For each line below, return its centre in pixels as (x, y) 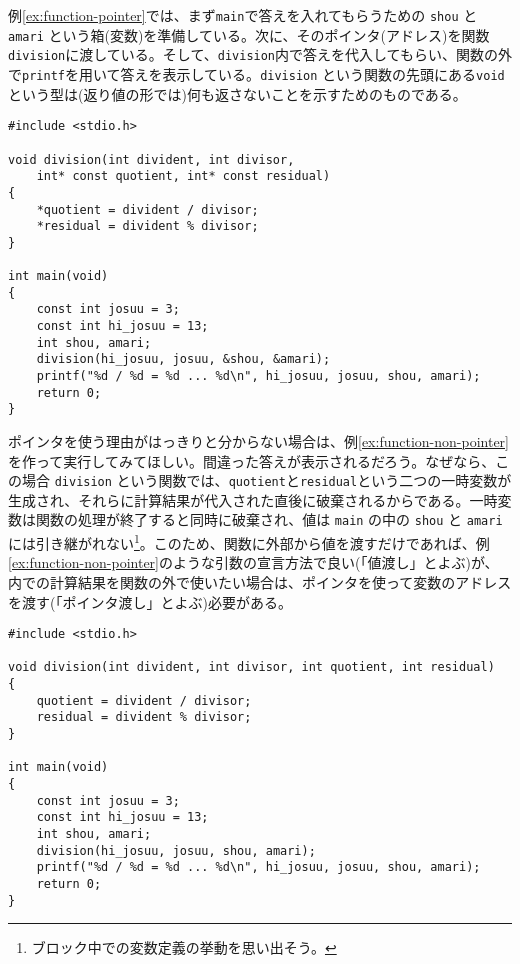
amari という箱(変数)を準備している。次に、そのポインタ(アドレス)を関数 (249, 34)
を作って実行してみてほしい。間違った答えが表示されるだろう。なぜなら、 (252, 460)
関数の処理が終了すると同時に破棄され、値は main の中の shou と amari (269, 519)
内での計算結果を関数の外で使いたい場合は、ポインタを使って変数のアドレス (260, 581)
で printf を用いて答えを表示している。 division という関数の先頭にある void (256, 73)
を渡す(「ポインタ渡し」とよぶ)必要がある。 (150, 601)
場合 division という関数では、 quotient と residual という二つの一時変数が (266, 480)
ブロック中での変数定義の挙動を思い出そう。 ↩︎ (184, 947)
